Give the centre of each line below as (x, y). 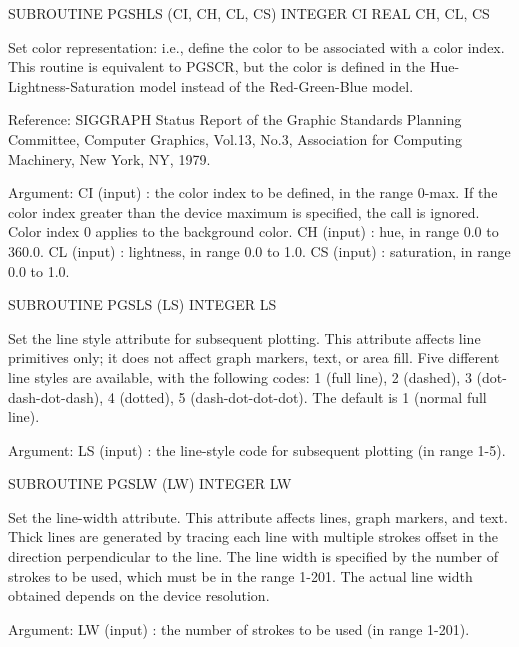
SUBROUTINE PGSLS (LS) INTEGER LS (142, 304)
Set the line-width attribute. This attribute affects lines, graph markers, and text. (258, 516)
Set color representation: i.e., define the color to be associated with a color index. (256, 46)
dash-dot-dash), (56, 396)
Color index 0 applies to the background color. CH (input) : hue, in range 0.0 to (253, 231)
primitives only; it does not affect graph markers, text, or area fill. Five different (254, 357)
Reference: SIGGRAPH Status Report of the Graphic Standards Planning (235, 119)
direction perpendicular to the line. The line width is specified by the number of (253, 556)
